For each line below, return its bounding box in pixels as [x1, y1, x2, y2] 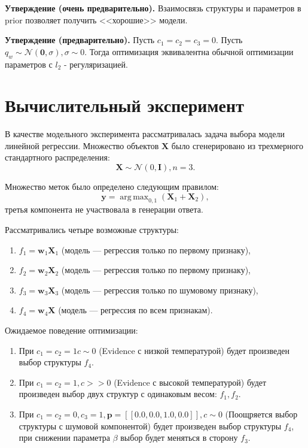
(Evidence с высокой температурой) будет [114, 376, 267, 388]
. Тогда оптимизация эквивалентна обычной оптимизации [84, 45, 294, 57]
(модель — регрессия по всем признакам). [58, 304, 213, 316]
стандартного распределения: [5, 151, 110, 164]
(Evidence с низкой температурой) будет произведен [99, 344, 289, 356]
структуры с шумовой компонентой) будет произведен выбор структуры [19, 419, 282, 432]
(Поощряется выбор [225, 408, 298, 420]
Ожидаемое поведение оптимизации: [5, 324, 138, 337]
